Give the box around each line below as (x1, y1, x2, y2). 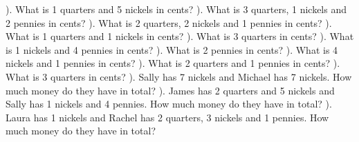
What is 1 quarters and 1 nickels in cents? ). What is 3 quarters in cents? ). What (6, 29, 354, 43)
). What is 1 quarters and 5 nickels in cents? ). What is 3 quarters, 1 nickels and (6, 2, 347, 16)
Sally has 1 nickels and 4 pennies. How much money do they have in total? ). (6, 97, 332, 111)
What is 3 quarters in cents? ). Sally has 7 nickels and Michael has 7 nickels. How (6, 69, 352, 83)
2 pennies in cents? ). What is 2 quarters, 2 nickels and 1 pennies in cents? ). (6, 15, 332, 30)
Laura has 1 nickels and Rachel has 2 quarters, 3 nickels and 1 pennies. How (6, 110, 329, 124)
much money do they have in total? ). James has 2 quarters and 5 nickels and (6, 83, 335, 97)
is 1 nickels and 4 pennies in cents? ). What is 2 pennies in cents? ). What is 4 (6, 42, 338, 57)
